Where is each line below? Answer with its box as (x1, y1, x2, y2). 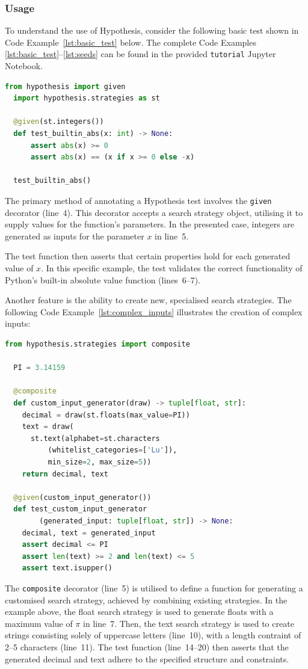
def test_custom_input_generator (13, 505, 147, 514)
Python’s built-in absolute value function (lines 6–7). (5, 273, 201, 286)
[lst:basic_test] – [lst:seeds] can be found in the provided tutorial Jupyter (5, 48, 276, 60)
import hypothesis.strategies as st (13, 94, 160, 103)
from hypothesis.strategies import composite (5, 340, 190, 348)
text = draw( (22, 422, 74, 431)
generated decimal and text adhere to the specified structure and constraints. (5, 652, 289, 665)
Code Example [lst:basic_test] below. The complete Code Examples (5, 35, 256, 48)
